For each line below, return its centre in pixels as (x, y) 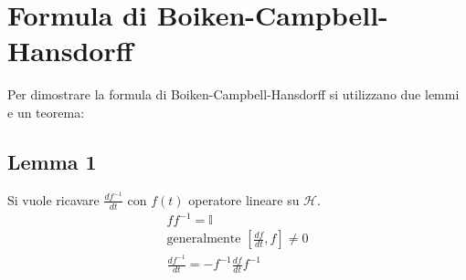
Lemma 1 (52, 161)
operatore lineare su (244, 199)
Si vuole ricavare (53, 199)
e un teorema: (46, 112)
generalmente (204, 239)
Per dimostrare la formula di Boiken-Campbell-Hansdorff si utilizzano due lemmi (233, 94)
